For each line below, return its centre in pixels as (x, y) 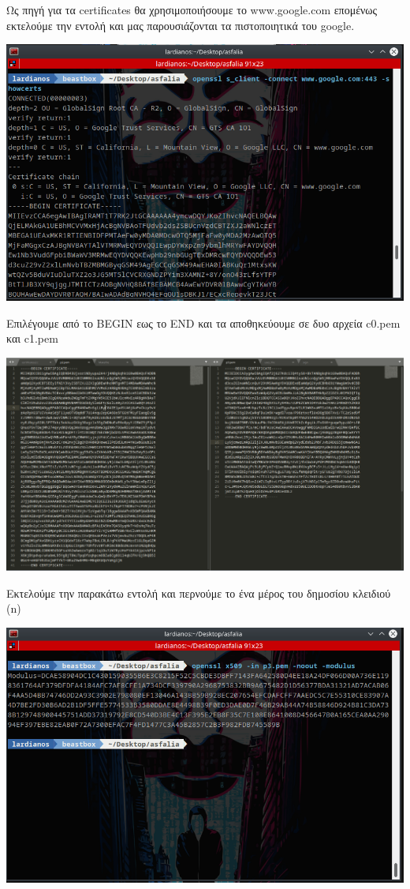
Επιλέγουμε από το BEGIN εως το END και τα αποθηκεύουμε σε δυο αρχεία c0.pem (203, 323)
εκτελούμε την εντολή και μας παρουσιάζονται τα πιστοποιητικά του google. (181, 25)
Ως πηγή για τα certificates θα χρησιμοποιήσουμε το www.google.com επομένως (192, 9)
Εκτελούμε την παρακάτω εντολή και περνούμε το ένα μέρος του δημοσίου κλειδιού (199, 593)
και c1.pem (32, 338)
